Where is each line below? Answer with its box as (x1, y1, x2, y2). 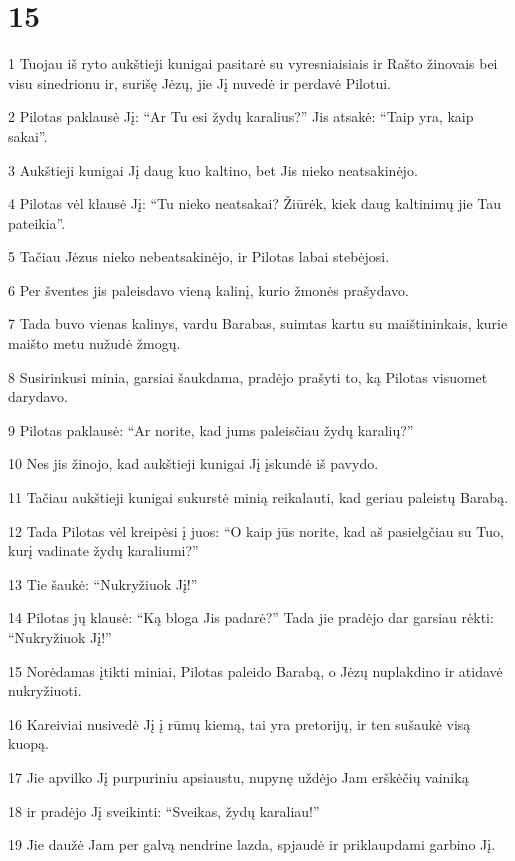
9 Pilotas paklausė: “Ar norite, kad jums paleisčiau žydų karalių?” (8, 419, 414, 440)
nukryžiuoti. (8, 680, 82, 701)
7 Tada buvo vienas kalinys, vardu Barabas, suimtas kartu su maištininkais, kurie (8, 313, 508, 334)
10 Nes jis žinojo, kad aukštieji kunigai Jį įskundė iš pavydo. (8, 453, 379, 474)
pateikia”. (8, 212, 66, 233)
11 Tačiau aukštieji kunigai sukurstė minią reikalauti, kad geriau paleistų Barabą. (8, 487, 509, 508)
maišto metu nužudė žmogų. (8, 333, 181, 354)
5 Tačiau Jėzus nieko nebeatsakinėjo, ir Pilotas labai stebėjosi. (8, 246, 390, 267)
